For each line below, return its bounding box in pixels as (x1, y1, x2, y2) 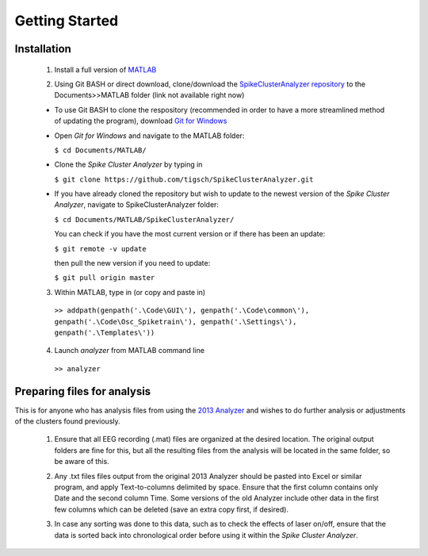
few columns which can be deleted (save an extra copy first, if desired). (54, 504, 289, 514)
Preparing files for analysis (14, 385, 151, 398)
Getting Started (14, 12, 119, 29)
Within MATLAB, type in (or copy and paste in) (54, 287, 206, 297)
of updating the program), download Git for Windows (54, 116, 227, 126)
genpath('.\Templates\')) (54, 328, 155, 337)
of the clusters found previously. (14, 416, 120, 426)
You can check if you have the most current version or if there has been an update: (54, 229, 326, 239)
